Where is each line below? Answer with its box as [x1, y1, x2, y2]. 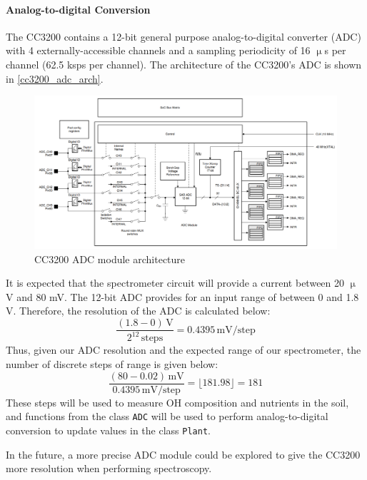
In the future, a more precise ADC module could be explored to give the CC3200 [6, 446, 361, 461]
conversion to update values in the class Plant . [6, 422, 211, 437]
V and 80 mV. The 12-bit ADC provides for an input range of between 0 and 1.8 [6, 289, 359, 304]
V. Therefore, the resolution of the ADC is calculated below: [6, 303, 271, 318]
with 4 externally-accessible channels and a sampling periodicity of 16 [6, 43, 311, 58]
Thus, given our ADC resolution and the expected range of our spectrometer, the [6, 342, 361, 357]
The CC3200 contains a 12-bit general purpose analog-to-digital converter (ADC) [6, 29, 361, 44]
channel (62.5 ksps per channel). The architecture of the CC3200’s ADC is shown [6, 56, 362, 71]
